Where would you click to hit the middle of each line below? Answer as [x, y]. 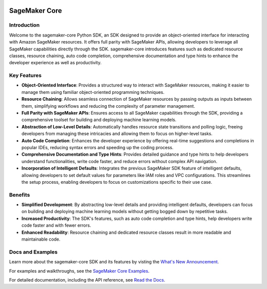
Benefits [20, 195]
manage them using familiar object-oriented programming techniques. [93, 92]
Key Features [25, 76]
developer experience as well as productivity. [55, 63]
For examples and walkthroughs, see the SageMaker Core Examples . [79, 271]
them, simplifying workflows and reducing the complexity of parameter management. [108, 106]
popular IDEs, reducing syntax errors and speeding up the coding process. [98, 147]
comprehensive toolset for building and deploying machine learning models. [99, 120]
